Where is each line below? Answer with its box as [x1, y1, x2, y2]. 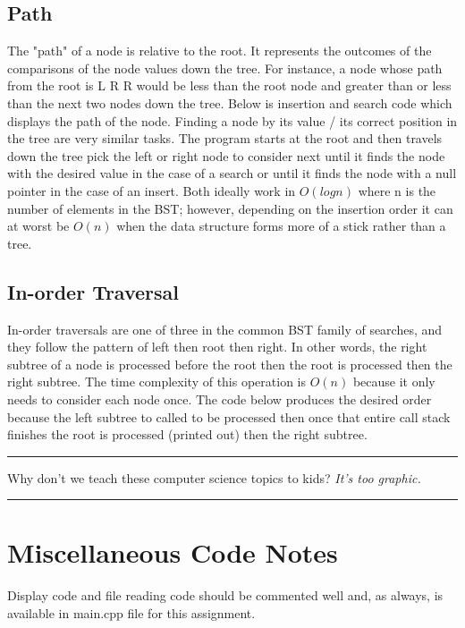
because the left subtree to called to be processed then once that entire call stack [7, 407, 451, 426]
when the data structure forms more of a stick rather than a [116, 216, 446, 235]
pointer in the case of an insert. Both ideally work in [7, 181, 296, 199]
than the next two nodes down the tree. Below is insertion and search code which [7, 93, 452, 112]
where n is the [358, 181, 436, 199]
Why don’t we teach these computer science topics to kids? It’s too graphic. [7, 468, 421, 487]
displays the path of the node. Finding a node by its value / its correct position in [7, 111, 458, 130]
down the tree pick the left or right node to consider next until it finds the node [7, 146, 445, 165]
